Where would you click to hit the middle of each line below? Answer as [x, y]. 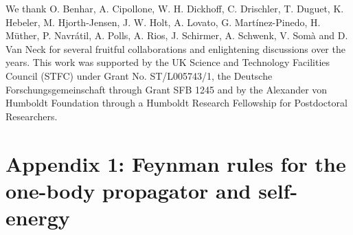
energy [38, 217]
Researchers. [32, 116]
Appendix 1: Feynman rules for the [176, 163]
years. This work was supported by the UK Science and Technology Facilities [168, 62]
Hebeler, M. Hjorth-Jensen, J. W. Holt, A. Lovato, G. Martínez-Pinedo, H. [163, 22]
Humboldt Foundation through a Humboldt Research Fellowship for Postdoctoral [176, 103]
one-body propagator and [128, 190]
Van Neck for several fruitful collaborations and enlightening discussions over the [175, 48]
